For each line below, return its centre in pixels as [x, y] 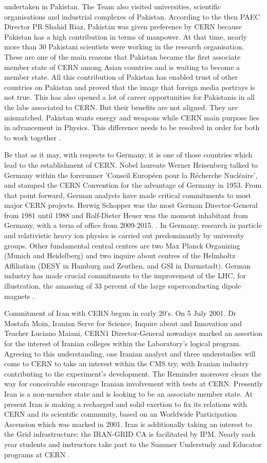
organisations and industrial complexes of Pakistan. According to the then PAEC [132, 16]
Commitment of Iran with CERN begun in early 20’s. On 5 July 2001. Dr [120, 313]
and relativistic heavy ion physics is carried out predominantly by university [124, 235]
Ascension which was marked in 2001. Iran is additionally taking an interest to [128, 424]
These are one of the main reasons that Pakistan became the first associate [122, 56]
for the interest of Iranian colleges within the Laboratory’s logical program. [123, 343]
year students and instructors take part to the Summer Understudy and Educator [133, 444]
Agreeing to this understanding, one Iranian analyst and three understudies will [130, 353]
